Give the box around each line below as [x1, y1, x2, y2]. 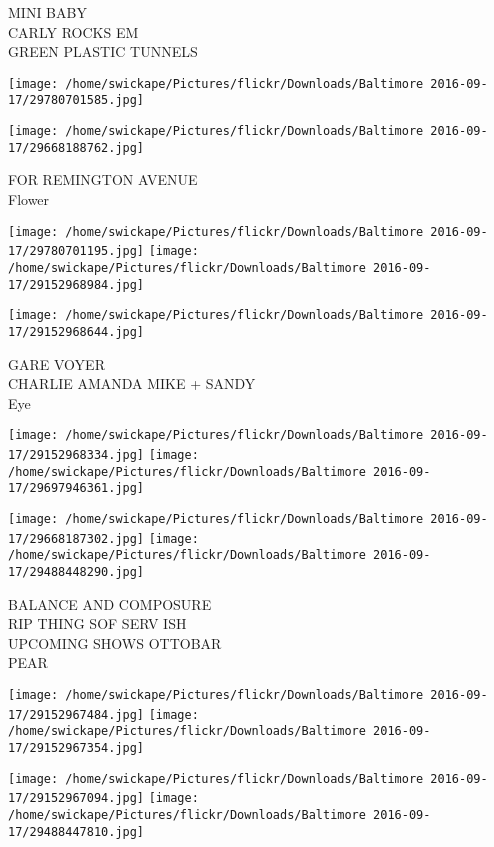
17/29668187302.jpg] [8, 531, 145, 546]
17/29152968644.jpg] [8, 324, 145, 339]
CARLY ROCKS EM [8, 21, 139, 42]
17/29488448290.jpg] [8, 564, 145, 579]
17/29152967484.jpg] [8, 707, 145, 722]
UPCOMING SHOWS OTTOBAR [8, 632, 222, 653]
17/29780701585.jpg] [8, 93, 145, 108]
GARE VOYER [8, 353, 105, 374]
